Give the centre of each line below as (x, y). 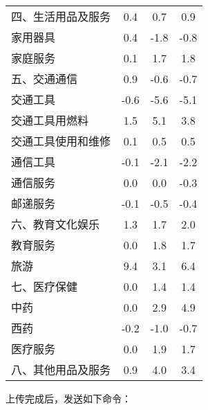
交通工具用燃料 (50, 120)
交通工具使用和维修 (61, 141)
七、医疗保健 (45, 286)
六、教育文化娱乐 (56, 224)
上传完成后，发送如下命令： (68, 398)
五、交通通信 (45, 79)
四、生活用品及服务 (61, 16)
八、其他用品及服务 (61, 369)
